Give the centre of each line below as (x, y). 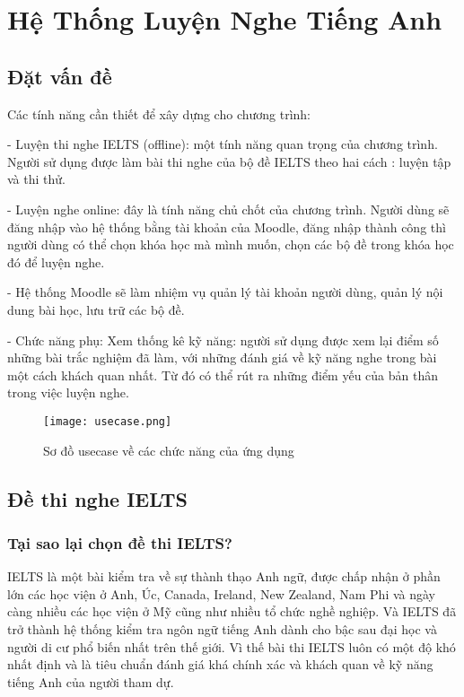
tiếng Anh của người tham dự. (91, 681)
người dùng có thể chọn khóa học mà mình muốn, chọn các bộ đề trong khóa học (231, 244)
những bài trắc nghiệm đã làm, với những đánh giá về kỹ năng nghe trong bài (222, 357)
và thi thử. (36, 179)
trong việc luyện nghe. (68, 392)
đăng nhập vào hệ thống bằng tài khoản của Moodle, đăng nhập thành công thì (227, 227)
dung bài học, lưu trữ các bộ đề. (96, 309)
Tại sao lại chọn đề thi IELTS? (120, 542)
